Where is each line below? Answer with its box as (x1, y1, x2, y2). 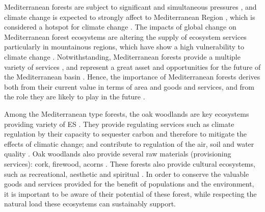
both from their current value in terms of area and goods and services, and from (4, 81, 255, 92)
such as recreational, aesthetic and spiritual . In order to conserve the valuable (4, 168, 249, 179)
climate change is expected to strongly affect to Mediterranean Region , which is (4, 11, 255, 22)
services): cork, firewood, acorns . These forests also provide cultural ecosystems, (4, 158, 255, 169)
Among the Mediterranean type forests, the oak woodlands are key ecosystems (4, 108, 249, 119)
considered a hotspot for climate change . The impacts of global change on (4, 21, 236, 32)
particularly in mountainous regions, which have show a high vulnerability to (4, 41, 245, 52)
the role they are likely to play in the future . (4, 91, 145, 102)
